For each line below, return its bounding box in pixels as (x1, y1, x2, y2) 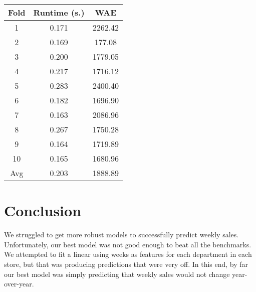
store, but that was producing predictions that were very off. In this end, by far (4, 258, 248, 269)
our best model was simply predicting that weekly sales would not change (4, 268, 230, 279)
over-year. (4, 278, 34, 289)
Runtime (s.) (33, 7, 85, 18)
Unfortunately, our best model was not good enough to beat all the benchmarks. (4, 239, 251, 249)
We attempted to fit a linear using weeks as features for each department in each (4, 249, 252, 259)
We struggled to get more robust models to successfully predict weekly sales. (4, 229, 239, 240)
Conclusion (4, 200, 82, 221)
